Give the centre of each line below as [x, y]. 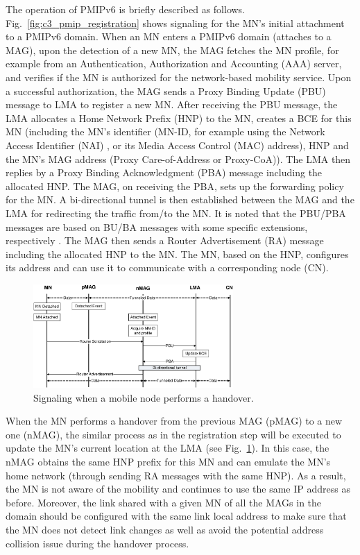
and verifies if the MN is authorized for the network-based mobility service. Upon [179, 77]
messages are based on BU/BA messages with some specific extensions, [157, 227]
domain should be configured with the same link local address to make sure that [176, 516]
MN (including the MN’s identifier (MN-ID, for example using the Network [165, 131]
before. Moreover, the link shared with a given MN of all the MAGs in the [164, 502]
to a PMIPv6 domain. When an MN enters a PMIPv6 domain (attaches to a [169, 36]
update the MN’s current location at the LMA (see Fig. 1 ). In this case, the [168, 448]
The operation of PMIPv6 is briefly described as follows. [126, 9]
